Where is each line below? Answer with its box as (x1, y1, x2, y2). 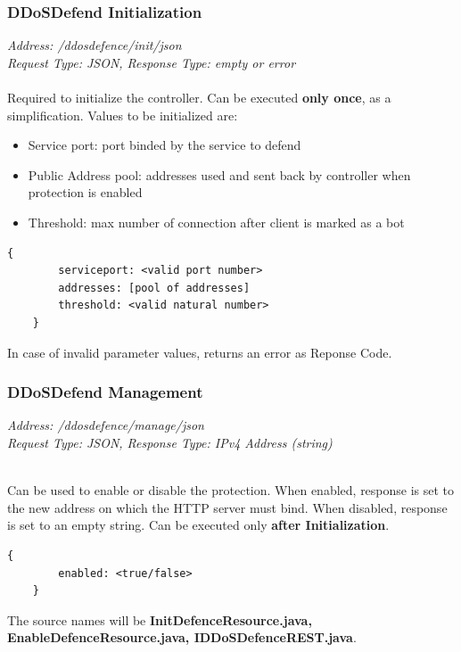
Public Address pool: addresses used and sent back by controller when (28, 165, 411, 184)
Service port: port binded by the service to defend (28, 136, 301, 154)
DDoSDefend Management (7, 381, 203, 403)
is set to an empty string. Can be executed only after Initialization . (7, 516, 390, 534)
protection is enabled (28, 183, 143, 202)
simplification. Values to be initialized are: (7, 105, 238, 124)
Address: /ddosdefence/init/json (7, 36, 182, 54)
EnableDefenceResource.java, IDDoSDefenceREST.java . (7, 628, 357, 647)
